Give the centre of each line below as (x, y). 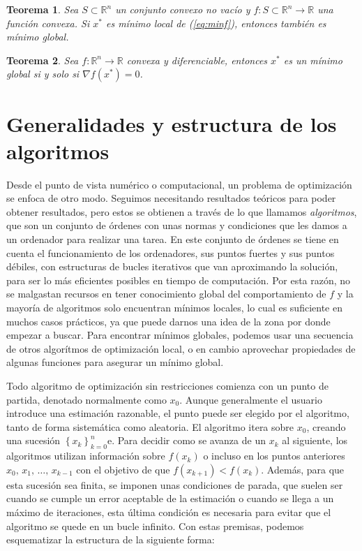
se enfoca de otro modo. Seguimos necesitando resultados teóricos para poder (171, 198)
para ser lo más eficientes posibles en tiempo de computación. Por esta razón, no (179, 280)
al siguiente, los (315, 440)
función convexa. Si (48, 23)
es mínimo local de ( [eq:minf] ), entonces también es (216, 23)
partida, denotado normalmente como (86, 399)
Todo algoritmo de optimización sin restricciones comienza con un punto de (167, 385)
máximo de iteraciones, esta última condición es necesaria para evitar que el (169, 512)
